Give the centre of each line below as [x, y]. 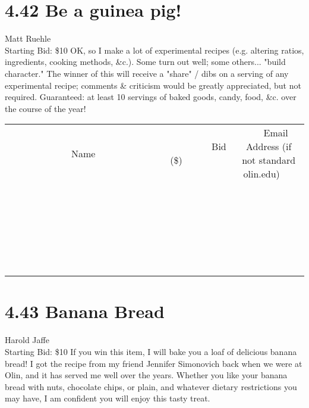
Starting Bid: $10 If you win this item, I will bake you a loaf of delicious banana [151, 351]
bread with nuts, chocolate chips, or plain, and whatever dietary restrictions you [151, 386]
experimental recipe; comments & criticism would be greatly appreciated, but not [153, 85]
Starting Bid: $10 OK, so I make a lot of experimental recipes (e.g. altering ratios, [154, 50]
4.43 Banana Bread [85, 311]
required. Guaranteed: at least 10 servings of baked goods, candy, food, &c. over [151, 97]
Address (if [269, 147]
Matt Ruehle [28, 38]
